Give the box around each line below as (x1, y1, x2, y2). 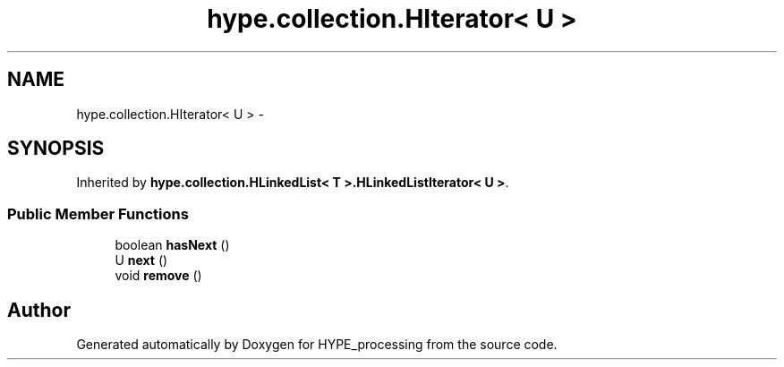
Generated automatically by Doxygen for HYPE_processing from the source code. (76, 337, 558, 353)
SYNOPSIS (7, 137, 105, 160)
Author (7, 298, 71, 321)
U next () (115, 252, 168, 269)
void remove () (115, 268, 202, 284)
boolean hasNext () (115, 237, 230, 253)
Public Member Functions (7, 204, 189, 223)
